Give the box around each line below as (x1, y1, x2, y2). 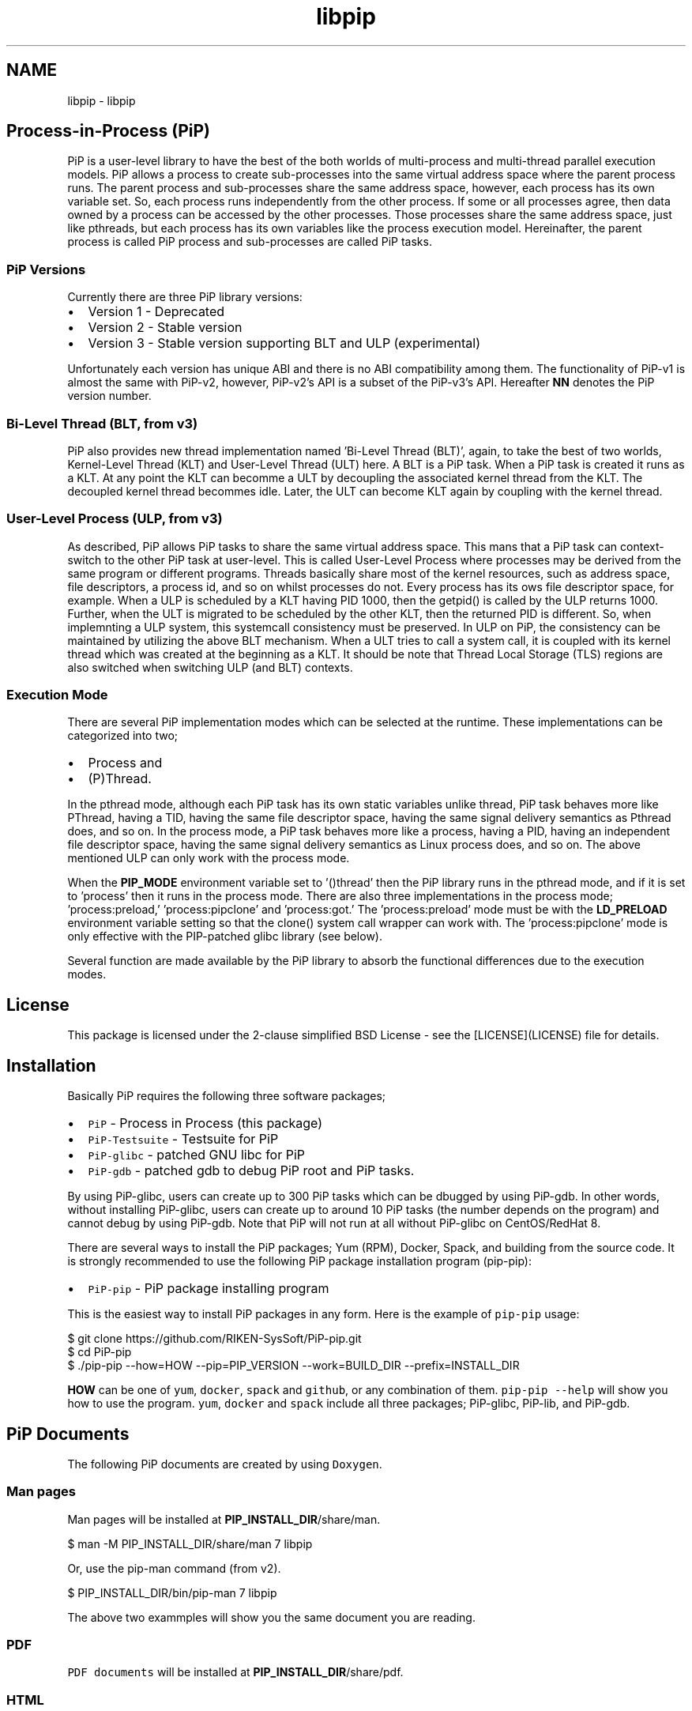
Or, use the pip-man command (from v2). (67, 1561, 281, 1575)
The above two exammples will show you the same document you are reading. (67, 1610, 476, 1624)
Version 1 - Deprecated (88, 303, 225, 320)
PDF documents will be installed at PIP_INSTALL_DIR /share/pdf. (67, 1665, 404, 1679)
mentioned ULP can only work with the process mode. (67, 851, 350, 865)
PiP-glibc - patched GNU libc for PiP (88, 1147, 306, 1163)
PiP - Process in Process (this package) (88, 1115, 323, 1132)
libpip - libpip (67, 93, 136, 107)
